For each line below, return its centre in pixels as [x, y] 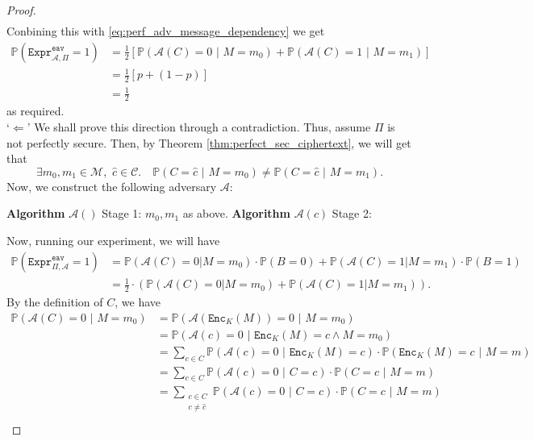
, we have [138, 302]
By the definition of [55, 302]
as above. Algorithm [236, 213]
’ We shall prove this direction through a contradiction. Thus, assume [199, 127]
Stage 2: [352, 213]
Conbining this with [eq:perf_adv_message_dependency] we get [166, 31]
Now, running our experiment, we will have [113, 241]
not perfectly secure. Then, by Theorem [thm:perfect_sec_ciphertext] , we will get [209, 142]
